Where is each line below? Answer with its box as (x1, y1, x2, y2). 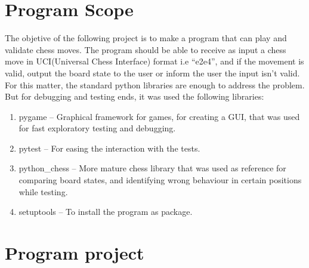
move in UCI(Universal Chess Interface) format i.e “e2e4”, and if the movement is (5, 55, 304, 67)
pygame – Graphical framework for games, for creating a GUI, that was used (18, 110, 300, 122)
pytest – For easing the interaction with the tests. (18, 141, 200, 154)
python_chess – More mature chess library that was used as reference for (18, 162, 286, 174)
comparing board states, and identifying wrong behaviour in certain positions (18, 174, 302, 186)
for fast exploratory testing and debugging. (18, 122, 176, 134)
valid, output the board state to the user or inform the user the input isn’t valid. (5, 66, 300, 79)
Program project (5, 241, 144, 265)
